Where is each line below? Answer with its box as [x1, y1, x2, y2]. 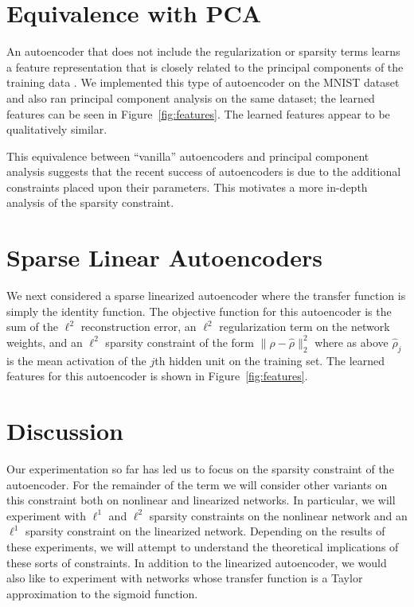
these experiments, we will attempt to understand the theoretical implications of [6, 539, 399, 555]
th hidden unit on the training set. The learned [154, 352, 385, 368]
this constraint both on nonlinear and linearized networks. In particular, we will [6, 492, 396, 508]
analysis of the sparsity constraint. [6, 194, 174, 211]
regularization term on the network [219, 318, 390, 335]
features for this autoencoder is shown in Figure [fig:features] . [6, 368, 308, 384]
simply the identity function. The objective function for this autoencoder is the [6, 302, 392, 319]
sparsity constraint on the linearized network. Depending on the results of [25, 523, 385, 539]
